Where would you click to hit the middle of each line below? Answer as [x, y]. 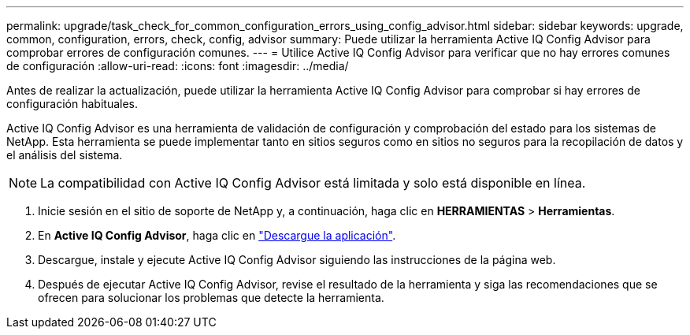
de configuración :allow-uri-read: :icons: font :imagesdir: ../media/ [178, 66]
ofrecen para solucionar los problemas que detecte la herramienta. [211, 298]
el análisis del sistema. [65, 155]
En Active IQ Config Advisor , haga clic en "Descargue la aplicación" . [217, 235]
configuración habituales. [72, 104]
